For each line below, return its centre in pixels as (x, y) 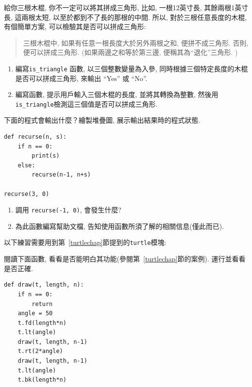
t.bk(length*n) (42, 380)
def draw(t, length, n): (44, 285)
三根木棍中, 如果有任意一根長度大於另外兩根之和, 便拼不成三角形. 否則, (136, 42)
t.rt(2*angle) (40, 351)
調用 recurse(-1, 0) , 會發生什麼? (68, 210)
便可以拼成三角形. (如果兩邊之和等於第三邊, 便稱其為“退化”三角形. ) (130, 52)
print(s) (46, 156)
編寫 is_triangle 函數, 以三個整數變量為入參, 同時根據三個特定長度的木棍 (132, 68)
